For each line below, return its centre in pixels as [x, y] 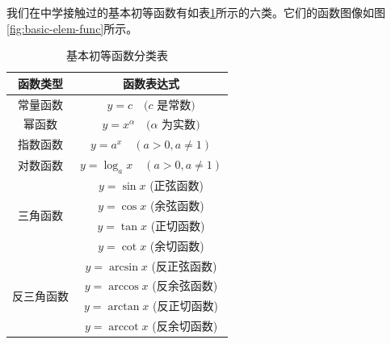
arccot [124, 327]
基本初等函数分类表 [117, 55]
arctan [124, 307]
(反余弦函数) [185, 285]
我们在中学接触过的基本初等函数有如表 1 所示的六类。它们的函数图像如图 [196, 12]
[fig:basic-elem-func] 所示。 [72, 28]
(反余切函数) [185, 326]
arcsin [124, 267]
